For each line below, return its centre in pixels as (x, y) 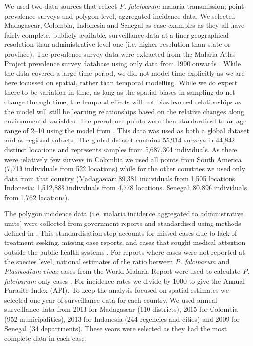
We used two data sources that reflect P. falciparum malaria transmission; (115, 6)
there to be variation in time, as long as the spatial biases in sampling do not (120, 92)
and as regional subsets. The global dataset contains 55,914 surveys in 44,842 (120, 140)
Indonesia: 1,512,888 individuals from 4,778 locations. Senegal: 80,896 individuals (126, 188)
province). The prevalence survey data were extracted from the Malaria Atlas (120, 53)
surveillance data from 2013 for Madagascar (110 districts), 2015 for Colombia (121, 309)
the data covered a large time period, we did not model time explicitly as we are (125, 73)
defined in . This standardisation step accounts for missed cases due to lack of (121, 233)
